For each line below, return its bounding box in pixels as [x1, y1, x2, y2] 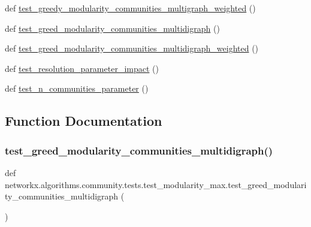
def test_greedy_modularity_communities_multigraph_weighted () [5, 2, 256, 14]
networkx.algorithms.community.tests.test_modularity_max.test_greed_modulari [5, 178, 307, 190]
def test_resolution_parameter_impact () [5, 62, 159, 74]
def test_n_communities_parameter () [5, 82, 149, 95]
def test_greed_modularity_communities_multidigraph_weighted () [5, 42, 259, 55]
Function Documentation [5, 111, 162, 130]
